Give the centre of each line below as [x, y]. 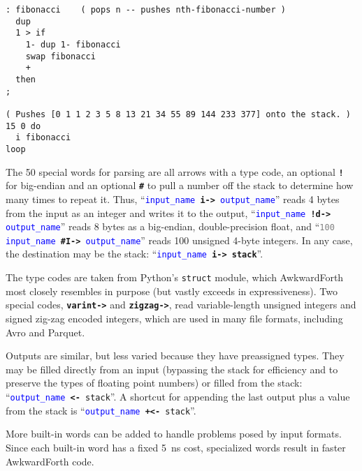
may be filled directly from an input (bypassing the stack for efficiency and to [172, 369]
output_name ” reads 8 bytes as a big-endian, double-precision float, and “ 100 [170, 226]
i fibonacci [43, 138]
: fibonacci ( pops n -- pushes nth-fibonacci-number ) [146, 10]
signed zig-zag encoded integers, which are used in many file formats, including [174, 319]
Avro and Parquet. [45, 332]
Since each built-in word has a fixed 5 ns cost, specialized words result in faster [176, 447]
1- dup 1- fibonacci [73, 44]
